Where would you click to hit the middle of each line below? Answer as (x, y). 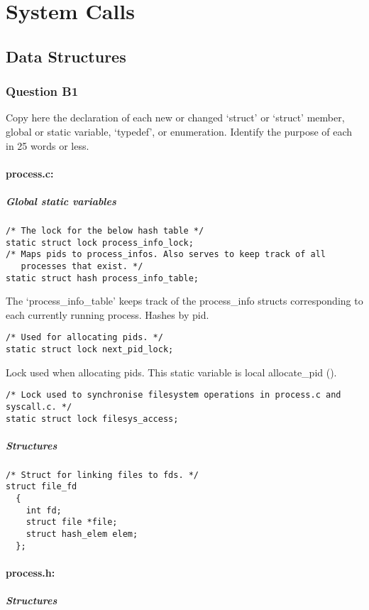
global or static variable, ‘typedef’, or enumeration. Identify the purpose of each (179, 131)
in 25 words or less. (48, 145)
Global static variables (61, 201)
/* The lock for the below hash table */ (105, 230)
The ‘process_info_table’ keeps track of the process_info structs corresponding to (184, 301)
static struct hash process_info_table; (103, 278)
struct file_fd (42, 487)
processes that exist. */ (82, 266)
